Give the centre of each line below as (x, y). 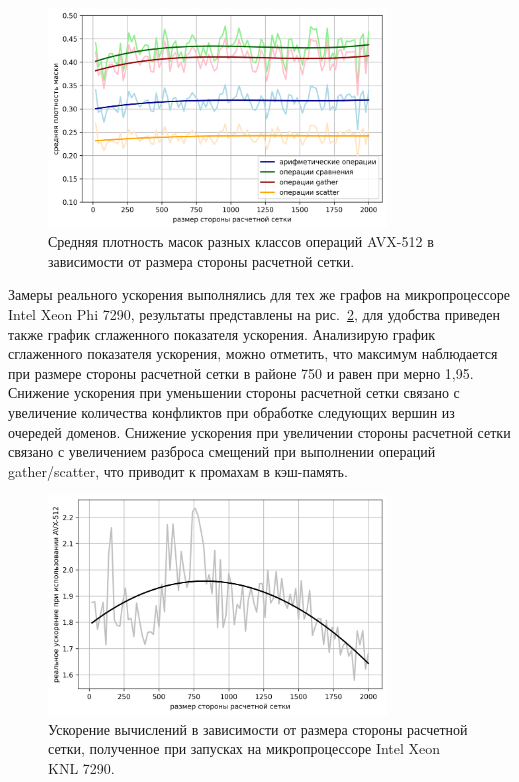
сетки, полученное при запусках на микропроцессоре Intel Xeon (244, 748)
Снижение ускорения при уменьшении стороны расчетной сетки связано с (234, 392)
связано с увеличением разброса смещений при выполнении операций (222, 451)
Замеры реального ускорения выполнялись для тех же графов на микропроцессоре (259, 294)
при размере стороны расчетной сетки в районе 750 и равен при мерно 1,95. (241, 372)
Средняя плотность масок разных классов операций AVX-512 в (241, 241)
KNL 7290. (81, 767)
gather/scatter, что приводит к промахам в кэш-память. (178, 470)
